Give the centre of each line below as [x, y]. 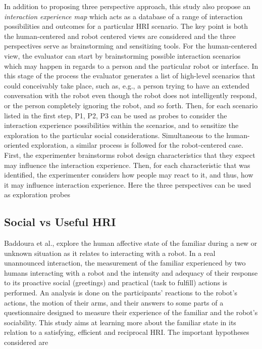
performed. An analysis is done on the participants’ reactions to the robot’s [121, 293]
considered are [26, 342]
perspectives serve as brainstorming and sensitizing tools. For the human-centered [130, 46]
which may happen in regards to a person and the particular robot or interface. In [131, 66]
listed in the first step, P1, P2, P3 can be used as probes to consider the [116, 115]
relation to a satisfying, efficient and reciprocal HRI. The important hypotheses [127, 332]
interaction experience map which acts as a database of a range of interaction [123, 16]
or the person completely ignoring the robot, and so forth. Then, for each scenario [131, 105]
